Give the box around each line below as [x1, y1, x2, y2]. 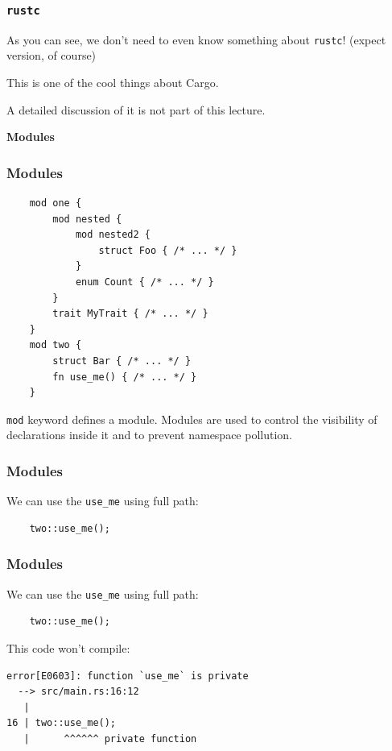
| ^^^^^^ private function [23, 732, 197, 745]
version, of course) [6, 47, 97, 64]
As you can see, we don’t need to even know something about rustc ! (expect [6, 31, 386, 48]
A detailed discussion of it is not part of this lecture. [6, 101, 266, 118]
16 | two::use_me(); [6, 717, 117, 729]
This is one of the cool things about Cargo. [6, 74, 219, 91]
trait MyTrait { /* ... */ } [52, 308, 208, 320]
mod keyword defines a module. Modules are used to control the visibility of [6, 410, 378, 427]
